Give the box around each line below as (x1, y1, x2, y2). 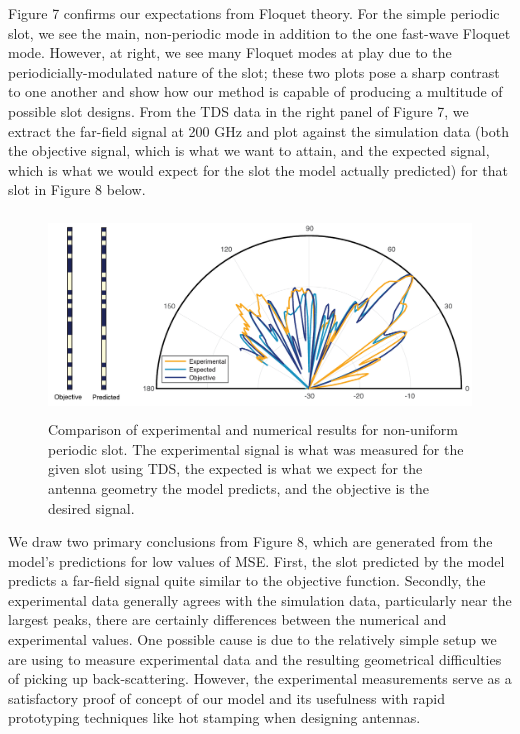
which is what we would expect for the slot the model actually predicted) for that (8, 159, 508, 180)
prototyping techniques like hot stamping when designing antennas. (8, 707, 421, 728)
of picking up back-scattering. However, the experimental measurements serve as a (8, 668, 512, 689)
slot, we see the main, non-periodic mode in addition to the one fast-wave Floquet (8, 22, 511, 43)
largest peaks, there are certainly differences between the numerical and (8, 609, 447, 630)
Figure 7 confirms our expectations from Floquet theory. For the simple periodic (8, 3, 500, 23)
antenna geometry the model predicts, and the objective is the (48, 477, 429, 498)
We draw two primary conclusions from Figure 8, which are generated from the (8, 531, 493, 552)
